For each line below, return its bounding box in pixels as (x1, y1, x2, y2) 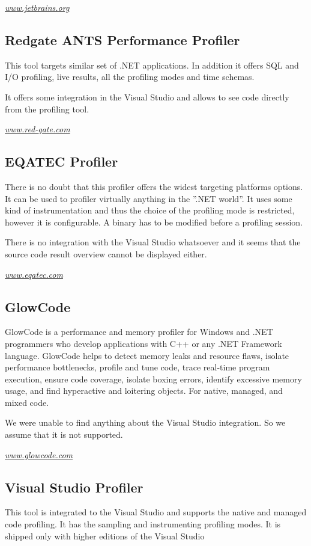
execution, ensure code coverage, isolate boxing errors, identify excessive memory (5, 372, 302, 385)
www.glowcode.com (5, 448, 73, 461)
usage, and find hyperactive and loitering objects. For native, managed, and (5, 384, 283, 397)
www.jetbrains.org (5, 1, 70, 13)
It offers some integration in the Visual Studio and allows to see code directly (5, 90, 289, 103)
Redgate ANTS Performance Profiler (5, 30, 240, 49)
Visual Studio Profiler (5, 477, 143, 496)
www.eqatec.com (5, 268, 63, 280)
